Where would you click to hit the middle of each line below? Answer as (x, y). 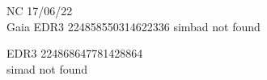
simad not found (47, 68)
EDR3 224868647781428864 (75, 53)
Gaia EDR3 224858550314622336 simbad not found (133, 26)
